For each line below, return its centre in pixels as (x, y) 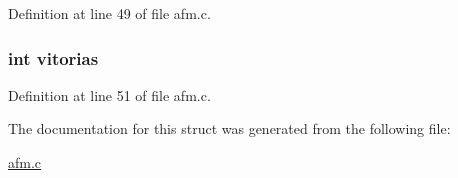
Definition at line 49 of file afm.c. (109, 13)
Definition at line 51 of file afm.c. (109, 94)
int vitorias (53, 57)
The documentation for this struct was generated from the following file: (229, 128)
